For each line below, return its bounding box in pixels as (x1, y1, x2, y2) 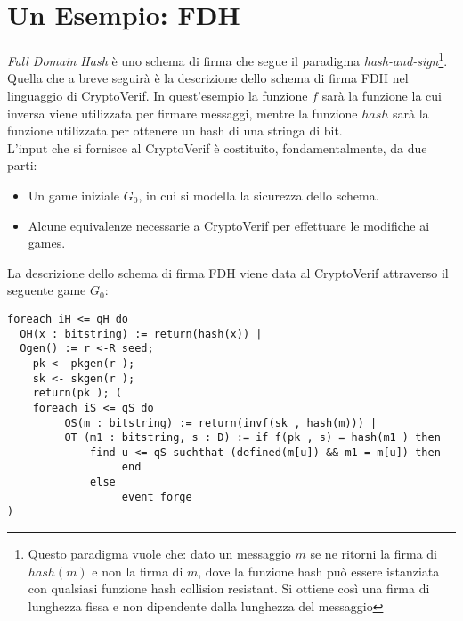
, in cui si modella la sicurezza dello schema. (138, 185, 379, 204)
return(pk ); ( (32, 387, 122, 400)
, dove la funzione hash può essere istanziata (198, 561, 440, 580)
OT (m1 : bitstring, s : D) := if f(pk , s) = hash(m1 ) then (64, 431, 441, 445)
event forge (121, 490, 192, 503)
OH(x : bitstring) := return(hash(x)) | (20, 327, 263, 340)
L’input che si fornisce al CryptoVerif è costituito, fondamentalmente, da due (7, 138, 427, 157)
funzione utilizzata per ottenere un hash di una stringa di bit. (7, 121, 343, 140)
